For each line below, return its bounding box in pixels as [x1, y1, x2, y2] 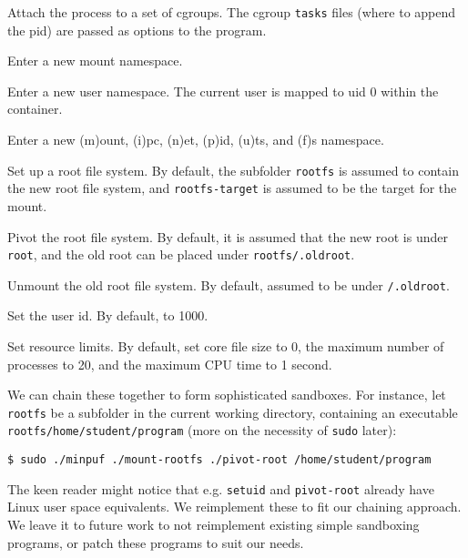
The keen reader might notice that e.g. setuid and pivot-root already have [7, 479, 434, 498]
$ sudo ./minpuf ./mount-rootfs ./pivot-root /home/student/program [7, 453, 432, 467]
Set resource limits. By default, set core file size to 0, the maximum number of [7, 337, 444, 356]
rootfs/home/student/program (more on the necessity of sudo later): [7, 421, 397, 440]
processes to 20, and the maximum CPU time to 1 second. [7, 354, 332, 373]
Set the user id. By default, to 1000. [7, 306, 209, 325]
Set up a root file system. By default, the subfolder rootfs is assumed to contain [7, 160, 459, 179]
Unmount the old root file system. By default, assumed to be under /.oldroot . [7, 275, 450, 294]
